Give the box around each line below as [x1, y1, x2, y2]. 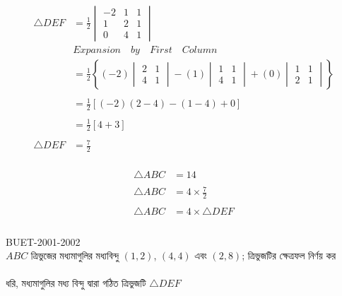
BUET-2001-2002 [6, 234, 81, 249]
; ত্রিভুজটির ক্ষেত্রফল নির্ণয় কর [242, 248, 336, 263]
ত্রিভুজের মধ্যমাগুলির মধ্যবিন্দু [30, 248, 119, 263]
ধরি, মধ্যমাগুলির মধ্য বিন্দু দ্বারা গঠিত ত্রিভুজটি [6, 276, 146, 290]
